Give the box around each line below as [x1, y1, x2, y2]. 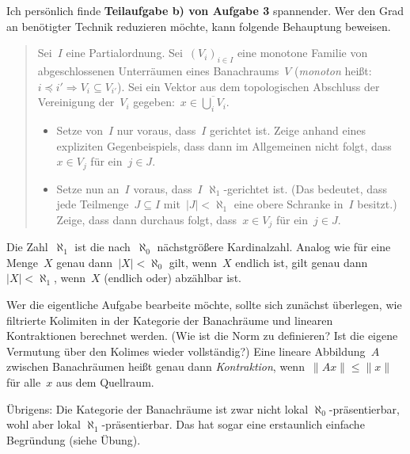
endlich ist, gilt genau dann [235, 254, 368, 270]
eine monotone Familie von [237, 44, 368, 61]
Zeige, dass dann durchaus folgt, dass [56, 211, 237, 227]
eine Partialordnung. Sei [66, 44, 183, 61]
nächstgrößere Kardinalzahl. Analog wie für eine [157, 238, 391, 255]
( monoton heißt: [294, 62, 372, 78]
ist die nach [74, 238, 131, 255]
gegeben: [133, 93, 175, 110]
